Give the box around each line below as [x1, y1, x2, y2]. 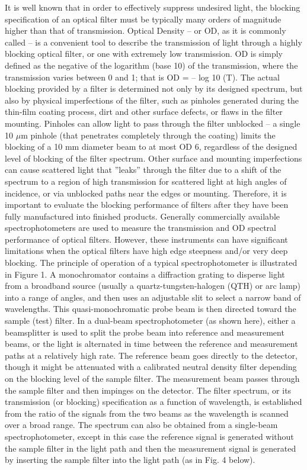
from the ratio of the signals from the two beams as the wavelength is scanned [5, 407, 289, 419]
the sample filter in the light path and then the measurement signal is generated [5, 442, 296, 454]
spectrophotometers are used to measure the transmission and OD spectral [5, 221, 276, 234]
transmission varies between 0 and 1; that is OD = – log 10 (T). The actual [5, 70, 280, 83]
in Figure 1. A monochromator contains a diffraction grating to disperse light [5, 268, 285, 280]
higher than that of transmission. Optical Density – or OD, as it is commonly [5, 24, 286, 37]
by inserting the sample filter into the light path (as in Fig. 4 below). [5, 453, 255, 466]
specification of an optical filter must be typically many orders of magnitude [5, 12, 282, 25]
